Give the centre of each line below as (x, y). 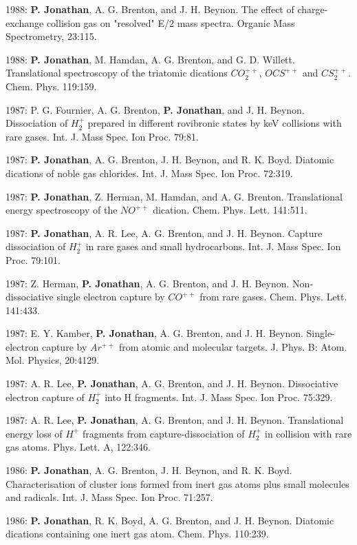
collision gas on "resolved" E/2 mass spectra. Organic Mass (171, 22)
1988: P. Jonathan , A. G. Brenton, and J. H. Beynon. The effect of (150, 9)
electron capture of (45, 397)
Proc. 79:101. (33, 259)
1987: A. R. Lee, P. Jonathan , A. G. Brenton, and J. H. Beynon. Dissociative (172, 383)
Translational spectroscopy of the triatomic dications (117, 73)
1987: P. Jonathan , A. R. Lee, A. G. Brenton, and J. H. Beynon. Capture (164, 233)
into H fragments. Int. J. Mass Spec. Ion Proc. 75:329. (219, 397)
